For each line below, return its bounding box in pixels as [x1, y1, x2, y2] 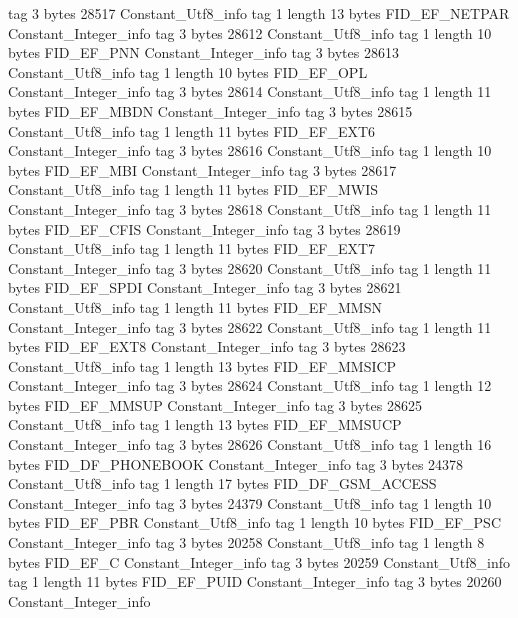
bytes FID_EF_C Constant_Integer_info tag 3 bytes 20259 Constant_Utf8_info [8, 551, 511, 572]
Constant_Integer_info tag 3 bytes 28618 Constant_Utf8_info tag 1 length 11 [8, 198, 492, 219]
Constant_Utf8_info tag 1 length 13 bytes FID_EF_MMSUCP [8, 414, 402, 435]
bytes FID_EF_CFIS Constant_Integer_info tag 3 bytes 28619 [8, 218, 401, 239]
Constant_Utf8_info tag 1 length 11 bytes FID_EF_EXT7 [8, 238, 376, 259]
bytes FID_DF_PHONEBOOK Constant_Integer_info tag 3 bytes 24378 [8, 453, 464, 474]
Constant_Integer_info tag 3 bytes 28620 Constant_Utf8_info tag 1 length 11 [8, 257, 492, 278]
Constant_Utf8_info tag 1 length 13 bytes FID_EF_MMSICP [8, 355, 397, 376]
